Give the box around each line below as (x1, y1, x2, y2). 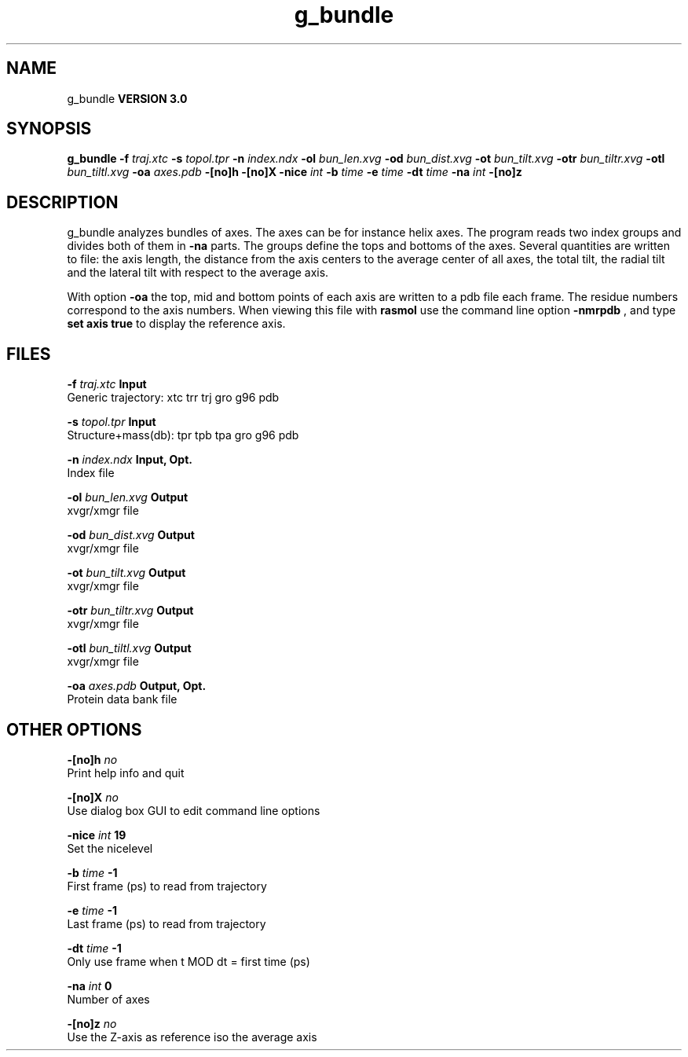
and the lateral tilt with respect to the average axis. (67, 266, 329, 280)
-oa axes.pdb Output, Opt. (67, 679, 207, 693)
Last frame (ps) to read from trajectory (67, 916, 266, 930)
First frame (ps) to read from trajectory (67, 879, 267, 893)
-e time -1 (67, 903, 118, 917)
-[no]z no (67, 1016, 117, 1030)
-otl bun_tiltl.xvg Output (67, 641, 192, 655)
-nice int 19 (67, 828, 126, 842)
